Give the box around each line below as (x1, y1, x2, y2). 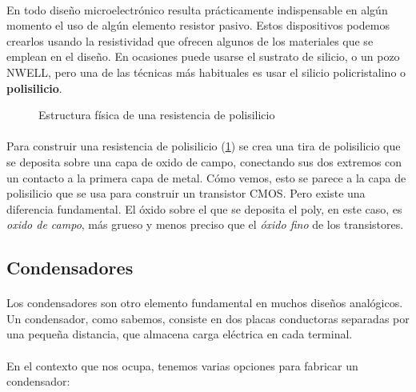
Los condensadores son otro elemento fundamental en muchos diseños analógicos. (6, 294, 403, 311)
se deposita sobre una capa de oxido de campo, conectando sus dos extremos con (6, 153, 402, 170)
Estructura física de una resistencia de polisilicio (38, 106, 275, 123)
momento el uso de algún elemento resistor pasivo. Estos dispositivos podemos (6, 17, 390, 34)
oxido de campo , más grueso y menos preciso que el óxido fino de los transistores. (6, 216, 404, 233)
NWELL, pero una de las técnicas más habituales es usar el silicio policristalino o (6, 63, 406, 80)
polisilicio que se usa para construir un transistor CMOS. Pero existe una (6, 185, 366, 202)
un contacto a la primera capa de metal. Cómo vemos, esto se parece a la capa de (6, 169, 406, 186)
